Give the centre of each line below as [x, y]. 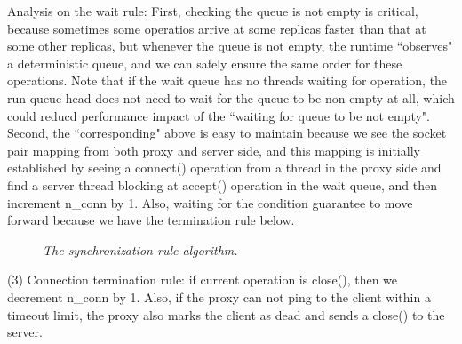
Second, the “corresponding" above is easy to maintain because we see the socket [227, 133]
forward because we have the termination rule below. [151, 220]
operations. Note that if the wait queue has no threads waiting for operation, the [227, 80]
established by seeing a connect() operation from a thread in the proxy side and [224, 168]
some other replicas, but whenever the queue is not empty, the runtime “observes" [230, 46]
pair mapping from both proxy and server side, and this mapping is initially [214, 150]
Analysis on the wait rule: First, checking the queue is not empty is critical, [213, 11]
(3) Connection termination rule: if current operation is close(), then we [203, 280]
